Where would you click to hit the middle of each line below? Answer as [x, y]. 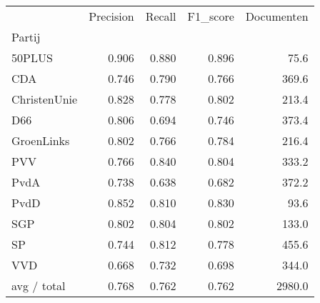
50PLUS [32, 58]
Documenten [277, 16]
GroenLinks [41, 140]
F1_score [211, 16]
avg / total [39, 285]
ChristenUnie [45, 99]
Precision [111, 16]
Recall [161, 16]
